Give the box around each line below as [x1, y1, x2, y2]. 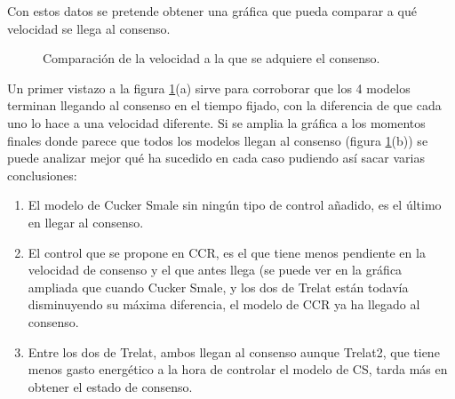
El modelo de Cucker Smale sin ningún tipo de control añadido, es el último [28, 196, 442, 214]
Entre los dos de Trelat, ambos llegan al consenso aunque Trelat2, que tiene [28, 342, 440, 361]
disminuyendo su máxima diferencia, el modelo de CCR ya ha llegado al [28, 295, 420, 314]
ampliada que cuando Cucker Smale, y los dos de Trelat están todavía [28, 277, 409, 296]
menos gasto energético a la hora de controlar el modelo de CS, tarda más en [28, 360, 448, 379]
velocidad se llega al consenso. [7, 19, 171, 37]
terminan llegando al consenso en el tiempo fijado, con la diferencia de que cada [7, 96, 442, 115]
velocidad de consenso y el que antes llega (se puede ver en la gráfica [28, 260, 403, 279]
